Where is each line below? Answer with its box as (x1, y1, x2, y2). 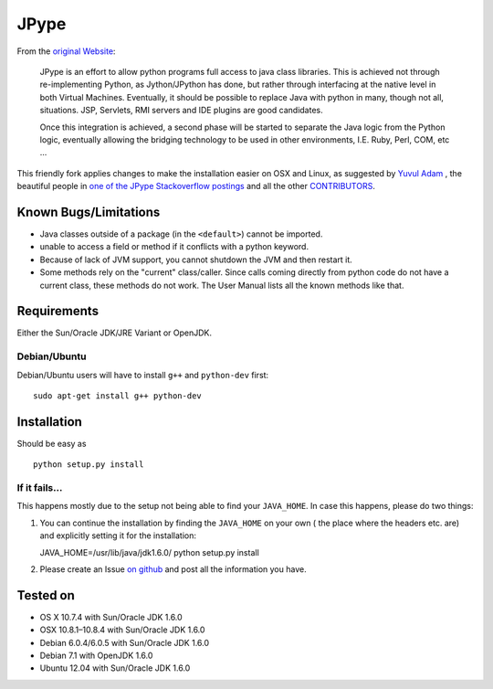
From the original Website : (16, 46, 116, 57)
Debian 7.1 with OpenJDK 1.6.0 (39, 650, 153, 662)
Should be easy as (16, 438, 87, 449)
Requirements (16, 303, 100, 319)
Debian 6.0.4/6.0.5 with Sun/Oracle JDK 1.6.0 (39, 637, 210, 648)
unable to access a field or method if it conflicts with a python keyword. (39, 241, 309, 252)
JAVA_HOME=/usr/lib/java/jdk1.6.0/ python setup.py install (39, 546, 259, 557)
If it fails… (16, 482, 63, 494)
